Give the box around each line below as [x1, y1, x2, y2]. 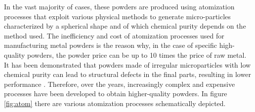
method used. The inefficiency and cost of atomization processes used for [4, 30, 224, 40]
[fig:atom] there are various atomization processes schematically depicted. [4, 98, 226, 108]
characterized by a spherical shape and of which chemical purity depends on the [4, 21, 246, 31]
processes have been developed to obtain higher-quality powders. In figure [4, 88, 227, 99]
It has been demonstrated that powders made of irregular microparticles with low [4, 59, 251, 70]
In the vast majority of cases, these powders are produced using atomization [4, 1, 235, 11]
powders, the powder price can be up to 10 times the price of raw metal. [27, 49, 247, 60]
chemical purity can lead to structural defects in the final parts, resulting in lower [4, 69, 251, 79]
